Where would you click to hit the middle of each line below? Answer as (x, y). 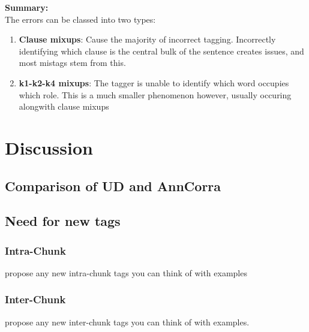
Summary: (27, 7)
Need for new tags (63, 221)
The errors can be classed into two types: (80, 19)
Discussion (49, 147)
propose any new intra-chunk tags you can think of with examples (126, 272)
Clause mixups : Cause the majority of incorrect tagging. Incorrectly (147, 39)
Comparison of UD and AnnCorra (113, 185)
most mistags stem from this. (72, 63)
